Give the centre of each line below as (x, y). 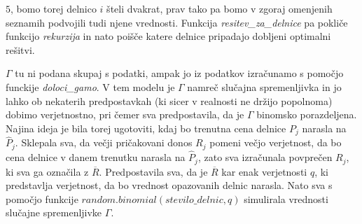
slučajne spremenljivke (54, 212)
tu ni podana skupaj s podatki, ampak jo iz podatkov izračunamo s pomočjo (179, 73)
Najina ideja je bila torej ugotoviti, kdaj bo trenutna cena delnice (146, 128)
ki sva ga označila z (47, 171)
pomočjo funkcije (42, 198)
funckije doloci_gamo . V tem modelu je (90, 86)
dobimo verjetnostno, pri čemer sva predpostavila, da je (125, 114)
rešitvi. (20, 49)
